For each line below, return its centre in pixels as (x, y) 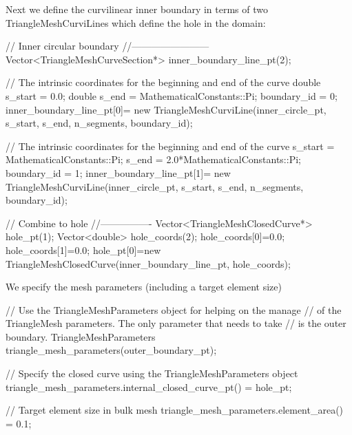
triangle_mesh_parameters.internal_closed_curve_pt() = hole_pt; (149, 386)
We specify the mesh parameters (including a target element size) (144, 287)
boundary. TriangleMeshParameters (81, 336)
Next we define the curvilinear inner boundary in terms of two (137, 9)
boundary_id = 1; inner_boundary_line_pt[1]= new (118, 172)
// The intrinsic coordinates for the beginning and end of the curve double (163, 82)
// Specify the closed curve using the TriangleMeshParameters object (152, 373)
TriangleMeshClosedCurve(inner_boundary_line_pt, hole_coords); (148, 263)
